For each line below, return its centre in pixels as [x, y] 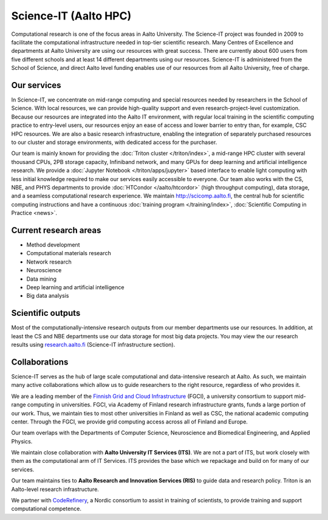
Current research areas [56, 230]
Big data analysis [48, 296]
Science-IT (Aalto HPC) [71, 16]
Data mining [42, 279]
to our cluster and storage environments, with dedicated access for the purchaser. [114, 142]
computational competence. [46, 509]
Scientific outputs [46, 313]
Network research [49, 262]
